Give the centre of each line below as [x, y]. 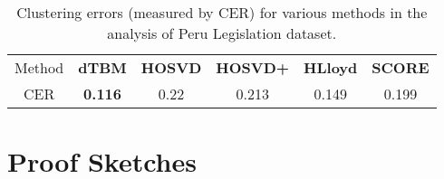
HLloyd [331, 67]
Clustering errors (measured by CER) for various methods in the [222, 12]
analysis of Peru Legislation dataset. [222, 33]
